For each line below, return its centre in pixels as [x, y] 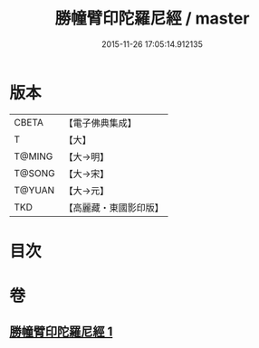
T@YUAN [34, 190]
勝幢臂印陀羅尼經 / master [152, 19]
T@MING [34, 156]
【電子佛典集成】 [101, 123]
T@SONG [35, 173]
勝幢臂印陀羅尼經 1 [61, 332]
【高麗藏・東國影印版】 [114, 207]
